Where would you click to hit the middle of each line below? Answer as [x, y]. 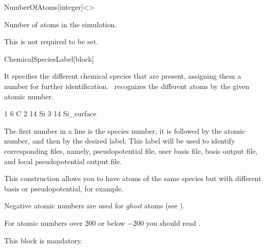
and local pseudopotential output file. [63, 161]
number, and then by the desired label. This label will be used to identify [120, 141]
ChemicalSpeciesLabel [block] [49, 58]
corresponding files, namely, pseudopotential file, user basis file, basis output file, [131, 150]
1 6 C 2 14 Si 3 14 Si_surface [50, 113]
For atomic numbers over [43, 223]
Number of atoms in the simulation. [61, 24]
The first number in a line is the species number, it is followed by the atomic [125, 130]
